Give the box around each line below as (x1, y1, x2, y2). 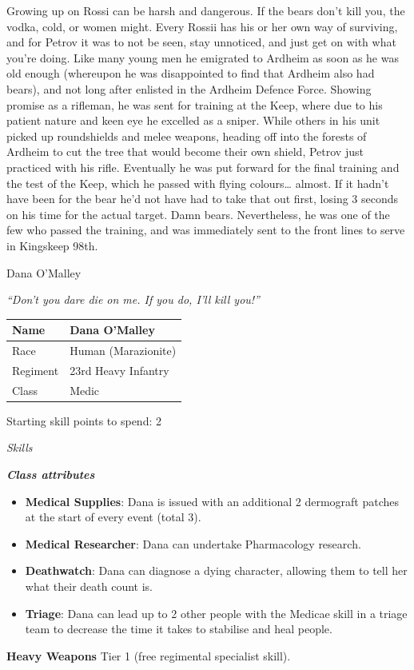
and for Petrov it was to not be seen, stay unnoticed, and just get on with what (6, 34, 396, 50)
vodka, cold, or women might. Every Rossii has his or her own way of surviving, (6, 18, 398, 34)
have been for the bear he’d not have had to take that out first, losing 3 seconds (6, 190, 399, 207)
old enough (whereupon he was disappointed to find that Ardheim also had (6, 65, 375, 82)
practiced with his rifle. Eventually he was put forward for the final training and (6, 158, 400, 175)
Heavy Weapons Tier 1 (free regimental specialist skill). (6, 647, 291, 664)
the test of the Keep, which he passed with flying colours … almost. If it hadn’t (6, 174, 389, 191)
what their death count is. (25, 577, 153, 594)
